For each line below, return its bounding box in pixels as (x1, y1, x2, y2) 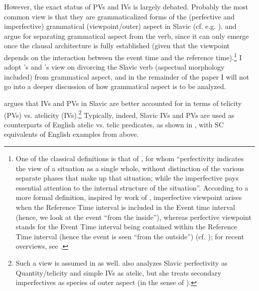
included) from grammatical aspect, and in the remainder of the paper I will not (4, 71, 250, 82)
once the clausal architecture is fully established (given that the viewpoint (4, 40, 230, 51)
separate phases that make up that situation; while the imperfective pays (15, 173, 239, 183)
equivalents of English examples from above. (4, 129, 139, 139)
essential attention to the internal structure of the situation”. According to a (15, 182, 249, 193)
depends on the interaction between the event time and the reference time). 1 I (4, 50, 242, 62)
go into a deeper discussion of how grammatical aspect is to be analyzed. (4, 81, 226, 92)
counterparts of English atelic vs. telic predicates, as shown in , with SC (4, 119, 224, 129)
